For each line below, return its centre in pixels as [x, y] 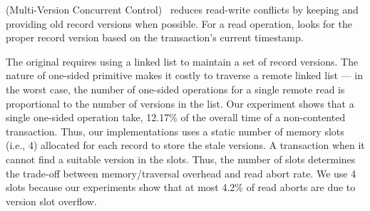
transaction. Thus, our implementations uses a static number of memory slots [175, 131]
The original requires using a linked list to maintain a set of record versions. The [182, 61]
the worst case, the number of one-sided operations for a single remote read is [175, 89]
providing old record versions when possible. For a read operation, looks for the [179, 23]
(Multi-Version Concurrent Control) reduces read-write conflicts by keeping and [182, 9]
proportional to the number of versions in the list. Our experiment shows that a [180, 103]
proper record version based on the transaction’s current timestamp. [155, 37]
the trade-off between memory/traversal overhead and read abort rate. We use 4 [181, 173]
